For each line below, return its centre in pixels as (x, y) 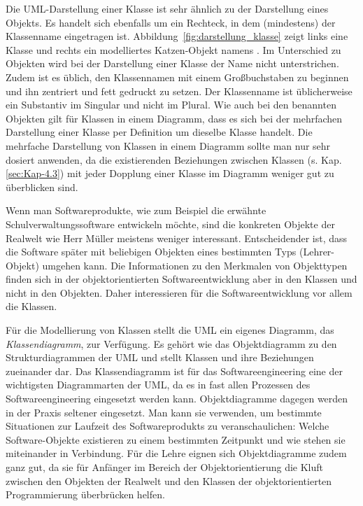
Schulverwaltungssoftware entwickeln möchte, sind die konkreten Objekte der (170, 224)
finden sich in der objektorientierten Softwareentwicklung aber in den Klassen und (181, 279)
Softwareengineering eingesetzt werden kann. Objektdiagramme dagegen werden (177, 399)
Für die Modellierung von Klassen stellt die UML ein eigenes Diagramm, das (170, 330)
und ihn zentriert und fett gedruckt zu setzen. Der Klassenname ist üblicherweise (179, 91)
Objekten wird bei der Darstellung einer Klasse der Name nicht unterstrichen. (172, 63)
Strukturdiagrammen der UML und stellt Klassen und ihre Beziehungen (160, 357)
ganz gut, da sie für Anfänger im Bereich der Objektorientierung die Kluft (164, 467)
